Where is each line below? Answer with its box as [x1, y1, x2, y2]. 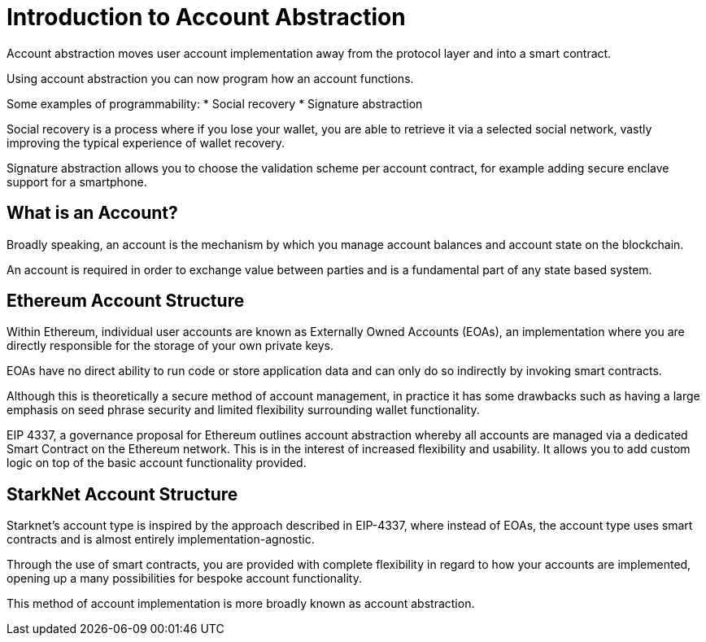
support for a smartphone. [7, 174, 147, 189]
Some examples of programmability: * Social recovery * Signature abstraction [7, 96, 423, 111]
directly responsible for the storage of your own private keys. [7, 338, 333, 353]
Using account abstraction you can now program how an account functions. [7, 71, 414, 85]
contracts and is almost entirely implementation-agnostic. [7, 532, 315, 547]
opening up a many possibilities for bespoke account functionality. [7, 571, 362, 586]
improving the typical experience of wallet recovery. [7, 135, 285, 150]
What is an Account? [7, 203, 178, 224]
